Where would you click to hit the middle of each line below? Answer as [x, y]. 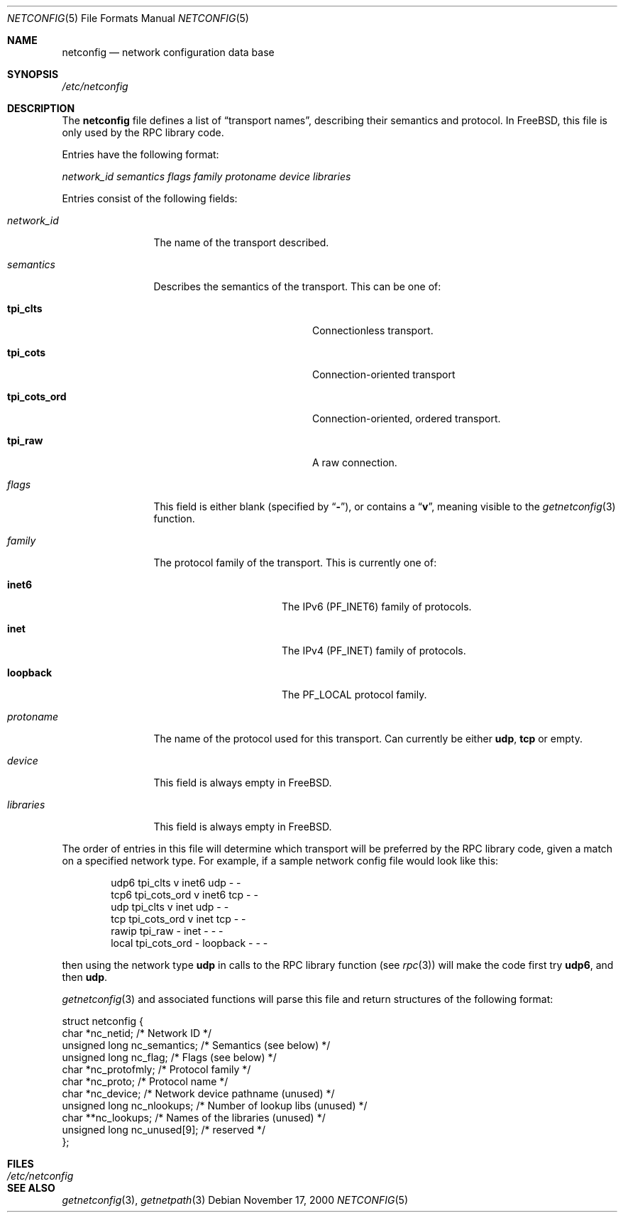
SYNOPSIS [33, 74]
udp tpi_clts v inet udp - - [170, 907]
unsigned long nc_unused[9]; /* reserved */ [164, 1130]
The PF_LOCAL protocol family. [354, 695]
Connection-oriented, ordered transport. [407, 418]
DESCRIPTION [41, 108]
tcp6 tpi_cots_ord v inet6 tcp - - [184, 895]
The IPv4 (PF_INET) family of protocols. [374, 651]
